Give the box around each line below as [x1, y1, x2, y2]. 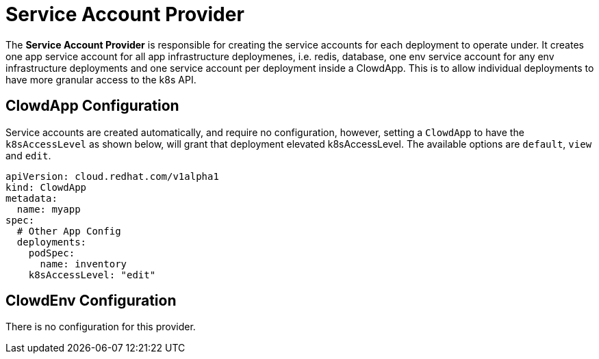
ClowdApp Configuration [5, 97, 179, 115]
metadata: [5, 192, 58, 204]
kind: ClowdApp [5, 181, 87, 193]
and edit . [5, 149, 51, 161]
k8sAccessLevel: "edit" [28, 269, 156, 280]
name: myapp [16, 203, 81, 215]
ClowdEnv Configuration [5, 292, 177, 310]
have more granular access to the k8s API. [5, 73, 196, 85]
